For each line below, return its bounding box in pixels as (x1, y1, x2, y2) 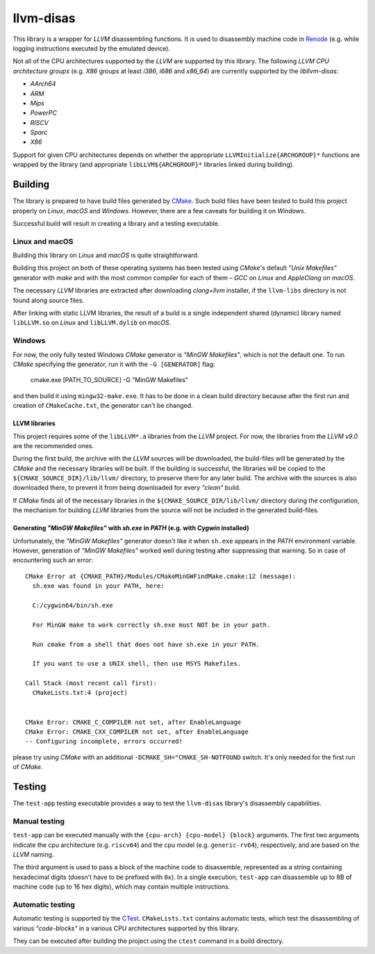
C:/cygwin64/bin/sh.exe (32, 601, 114, 609)
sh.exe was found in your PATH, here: (32, 582, 165, 590)
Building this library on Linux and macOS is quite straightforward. (12, 251, 199, 260)
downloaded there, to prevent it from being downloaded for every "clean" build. (12, 484, 241, 492)
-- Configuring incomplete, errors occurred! (25, 737, 183, 746)
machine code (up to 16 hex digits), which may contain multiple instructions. (12, 882, 231, 891)
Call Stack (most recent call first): (25, 680, 158, 687)
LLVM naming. (12, 850, 54, 859)
